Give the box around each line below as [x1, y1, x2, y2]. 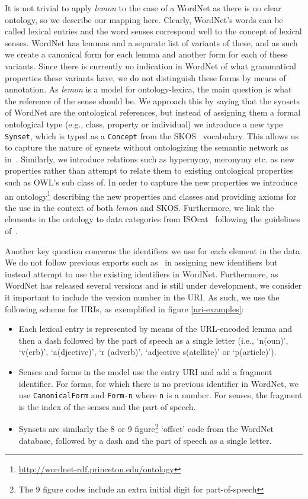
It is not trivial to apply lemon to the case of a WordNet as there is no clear [5, 2, 281, 14]
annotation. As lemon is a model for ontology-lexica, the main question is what [5, 83, 292, 95]
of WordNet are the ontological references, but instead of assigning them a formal [5, 106, 301, 119]
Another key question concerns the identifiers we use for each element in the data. [5, 244, 303, 257]
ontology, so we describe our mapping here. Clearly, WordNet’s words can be [5, 13, 283, 25]
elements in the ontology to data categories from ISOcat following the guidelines [5, 213, 300, 225]
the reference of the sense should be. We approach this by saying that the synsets [5, 94, 300, 107]
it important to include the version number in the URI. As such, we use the [5, 290, 280, 303]
